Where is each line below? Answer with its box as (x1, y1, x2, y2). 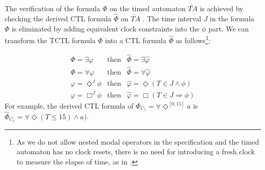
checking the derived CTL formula (5, 13, 111, 24)
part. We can (208, 23, 249, 33)
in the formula (210, 13, 254, 24)
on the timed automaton (109, 3, 186, 14)
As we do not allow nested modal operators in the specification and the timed (16, 136, 259, 147)
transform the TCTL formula (5, 35, 96, 45)
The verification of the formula (5, 3, 100, 14)
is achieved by (199, 3, 244, 14)
